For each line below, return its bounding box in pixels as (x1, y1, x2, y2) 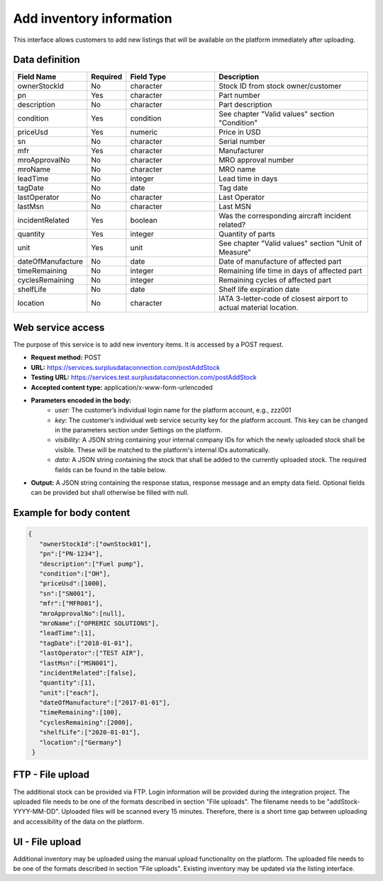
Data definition (13, 54, 81, 66)
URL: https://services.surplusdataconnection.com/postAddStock (30, 363, 220, 371)
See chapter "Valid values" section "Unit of (218, 238, 362, 248)
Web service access (13, 321, 105, 333)
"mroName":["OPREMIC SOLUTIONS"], (39, 619, 160, 627)
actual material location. (218, 303, 299, 313)
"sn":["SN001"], (39, 589, 96, 597)
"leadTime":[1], (39, 629, 96, 637)
